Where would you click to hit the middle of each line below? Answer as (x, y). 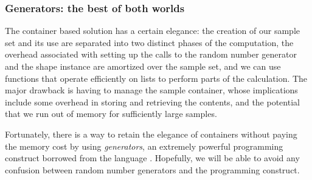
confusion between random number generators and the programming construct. (152, 169)
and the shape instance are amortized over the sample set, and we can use (143, 66)
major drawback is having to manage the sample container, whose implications (151, 90)
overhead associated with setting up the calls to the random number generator (151, 54)
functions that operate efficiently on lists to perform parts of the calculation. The (156, 78)
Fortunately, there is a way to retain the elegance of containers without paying (151, 134)
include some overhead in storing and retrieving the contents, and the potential (152, 102)
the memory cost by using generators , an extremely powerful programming (144, 146)
